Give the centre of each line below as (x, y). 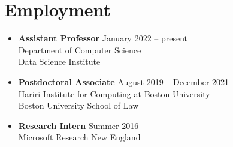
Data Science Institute (59, 61)
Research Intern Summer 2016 (78, 125)
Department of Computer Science (80, 49)
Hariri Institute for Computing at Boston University (114, 93)
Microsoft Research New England (79, 137)
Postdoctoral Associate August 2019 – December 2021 (124, 81)
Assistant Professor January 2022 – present (103, 38)
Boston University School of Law (78, 105)
